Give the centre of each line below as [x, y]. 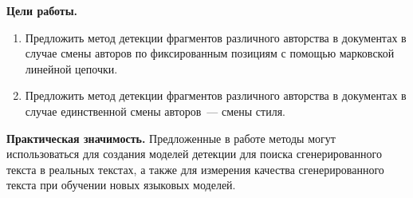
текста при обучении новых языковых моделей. [121, 185]
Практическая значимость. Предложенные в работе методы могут [171, 138]
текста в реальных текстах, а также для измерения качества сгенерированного [195, 169]
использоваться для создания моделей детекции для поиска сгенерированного [194, 154]
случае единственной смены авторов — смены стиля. [155, 111]
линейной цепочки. [71, 68]
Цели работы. [42, 10]
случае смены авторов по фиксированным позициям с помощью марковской [210, 53]
